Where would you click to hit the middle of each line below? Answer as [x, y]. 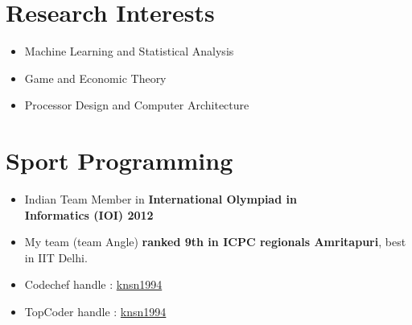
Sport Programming [119, 160]
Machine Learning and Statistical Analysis [129, 51]
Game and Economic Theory [95, 78]
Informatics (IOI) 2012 [89, 214]
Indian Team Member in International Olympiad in [161, 199]
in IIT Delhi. [56, 257]
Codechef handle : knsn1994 [93, 284]
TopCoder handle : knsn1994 [95, 311]
